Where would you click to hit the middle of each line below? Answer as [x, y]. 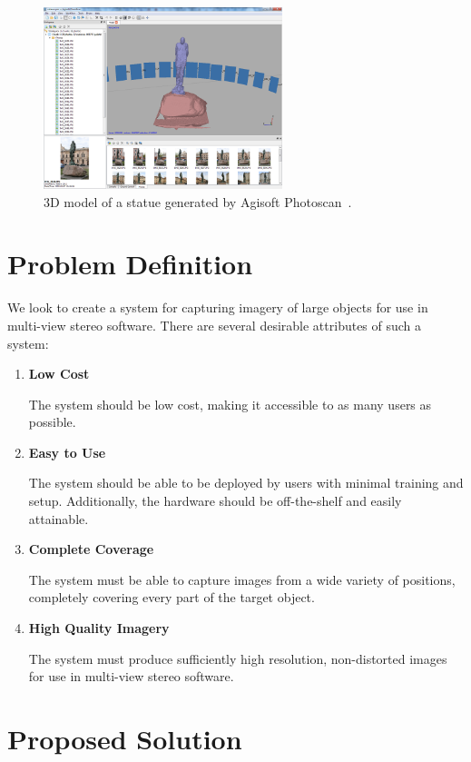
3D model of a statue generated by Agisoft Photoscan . [198, 201]
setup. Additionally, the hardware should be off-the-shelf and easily [215, 501]
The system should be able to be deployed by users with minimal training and [246, 483]
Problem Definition [130, 264]
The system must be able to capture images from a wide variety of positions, [242, 579]
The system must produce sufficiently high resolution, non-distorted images [238, 658]
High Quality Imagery [99, 628]
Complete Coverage [91, 549]
